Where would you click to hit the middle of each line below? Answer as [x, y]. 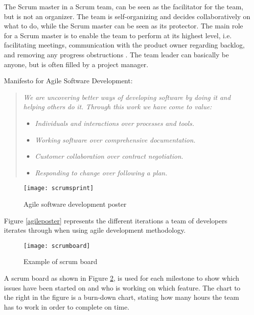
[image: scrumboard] [57, 246]
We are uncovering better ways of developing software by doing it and [127, 97]
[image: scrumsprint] [59, 188]
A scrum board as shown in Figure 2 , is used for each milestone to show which [122, 278]
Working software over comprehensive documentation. [115, 139]
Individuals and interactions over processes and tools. [115, 123]
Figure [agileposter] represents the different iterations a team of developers [116, 220]
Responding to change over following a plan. [101, 172]
